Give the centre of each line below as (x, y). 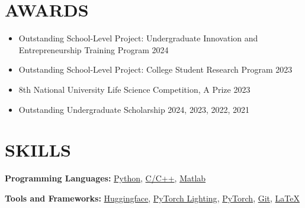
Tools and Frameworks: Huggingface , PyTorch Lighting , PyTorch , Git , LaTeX (152, 198)
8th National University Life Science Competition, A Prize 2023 (134, 89)
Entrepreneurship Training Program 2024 (94, 49)
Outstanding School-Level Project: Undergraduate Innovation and (138, 38)
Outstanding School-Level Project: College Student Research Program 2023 (155, 69)
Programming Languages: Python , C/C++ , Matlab (105, 178)
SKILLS (38, 150)
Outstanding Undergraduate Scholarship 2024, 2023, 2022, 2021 (134, 109)
